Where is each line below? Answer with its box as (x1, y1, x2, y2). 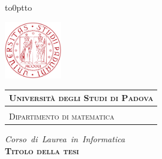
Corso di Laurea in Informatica (5, 133, 125, 145)
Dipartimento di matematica (9, 110, 115, 123)
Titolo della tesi (5, 144, 79, 157)
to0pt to (5, 1, 32, 13)
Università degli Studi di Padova (9, 91, 154, 104)
